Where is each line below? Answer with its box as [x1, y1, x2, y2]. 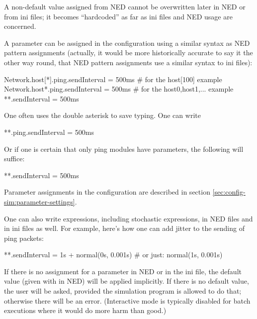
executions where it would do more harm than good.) [4, 305, 167, 316]
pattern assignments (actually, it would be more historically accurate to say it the [4, 47, 253, 58]
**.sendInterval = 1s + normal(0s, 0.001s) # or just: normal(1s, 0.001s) [4, 249, 223, 260]
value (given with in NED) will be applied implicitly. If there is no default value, [4, 276, 249, 286]
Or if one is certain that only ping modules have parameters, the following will [4, 143, 244, 154]
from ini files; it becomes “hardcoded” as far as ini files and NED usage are [4, 11, 233, 21]
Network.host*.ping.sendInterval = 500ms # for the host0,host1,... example [4, 84, 234, 94]
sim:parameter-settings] [4, 196, 75, 207]
